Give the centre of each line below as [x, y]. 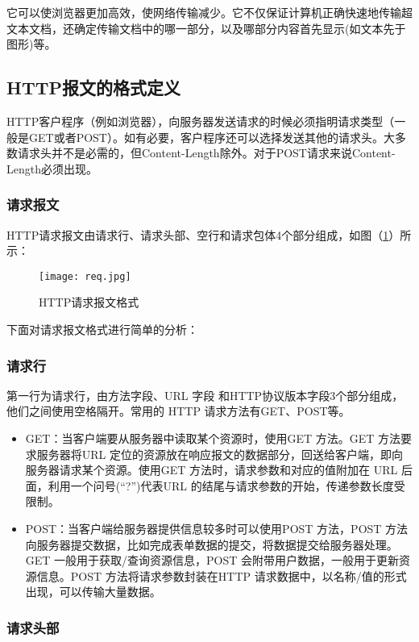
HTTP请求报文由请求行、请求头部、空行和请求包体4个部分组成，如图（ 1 [198, 234]
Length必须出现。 [52, 168]
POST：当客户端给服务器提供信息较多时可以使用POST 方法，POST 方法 [217, 528]
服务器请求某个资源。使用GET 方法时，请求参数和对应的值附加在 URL [212, 470]
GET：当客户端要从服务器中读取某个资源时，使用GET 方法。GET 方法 [213, 438]
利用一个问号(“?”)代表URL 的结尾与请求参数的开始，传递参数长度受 [226, 485]
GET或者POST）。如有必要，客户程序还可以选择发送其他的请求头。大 [212, 137]
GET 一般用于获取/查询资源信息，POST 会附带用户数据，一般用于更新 [212, 560]
